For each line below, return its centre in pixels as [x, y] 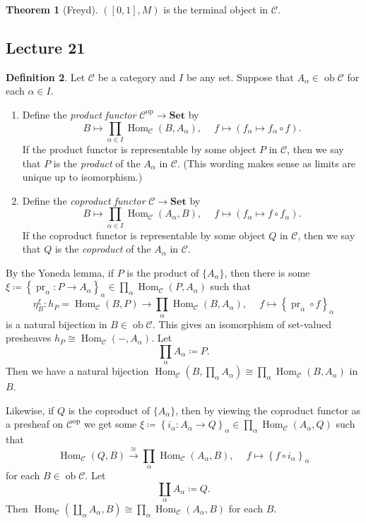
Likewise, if [30, 410]
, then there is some [267, 272]
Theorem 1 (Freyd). [52, 9]
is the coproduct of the [103, 249]
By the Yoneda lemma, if [60, 272]
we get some [111, 424]
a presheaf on [35, 424]
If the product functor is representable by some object [139, 149]
